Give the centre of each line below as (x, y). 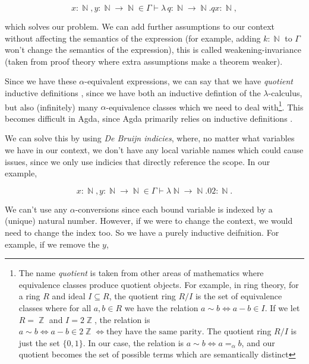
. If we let (282, 307)
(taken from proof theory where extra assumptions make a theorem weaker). (144, 61)
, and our (258, 342)
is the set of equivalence (239, 296)
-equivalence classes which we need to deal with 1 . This (205, 106)
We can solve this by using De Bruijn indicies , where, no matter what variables (150, 138)
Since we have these (41, 81)
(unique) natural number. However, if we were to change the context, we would (149, 221)
